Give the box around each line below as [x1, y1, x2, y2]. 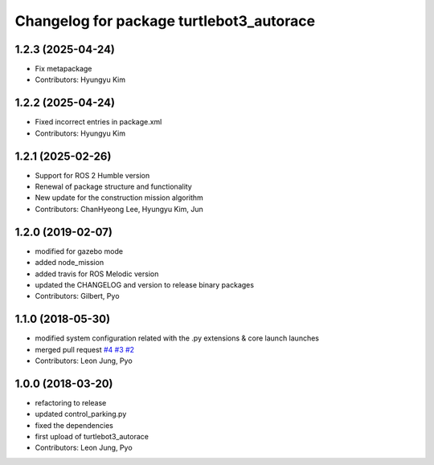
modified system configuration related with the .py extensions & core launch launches [35, 333, 319, 343]
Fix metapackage [35, 64, 92, 74]
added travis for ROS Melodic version [35, 269, 159, 279]
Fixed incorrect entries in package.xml [35, 117, 162, 127]
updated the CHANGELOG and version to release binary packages [35, 279, 255, 289]
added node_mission [35, 258, 104, 267]
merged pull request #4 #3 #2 [35, 345, 135, 354]
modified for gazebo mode [35, 246, 124, 256]
